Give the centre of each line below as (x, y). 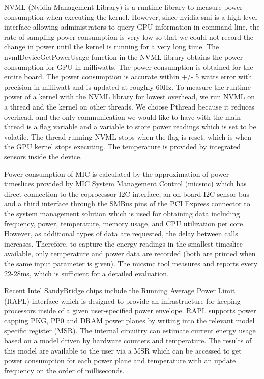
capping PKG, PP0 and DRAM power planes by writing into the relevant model (129, 320)
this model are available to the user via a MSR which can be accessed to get (123, 350)
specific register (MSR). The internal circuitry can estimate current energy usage (130, 330)
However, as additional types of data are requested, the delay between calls (121, 234)
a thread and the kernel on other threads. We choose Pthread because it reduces (129, 106)
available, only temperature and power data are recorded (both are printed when (130, 253)
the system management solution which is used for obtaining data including (122, 213)
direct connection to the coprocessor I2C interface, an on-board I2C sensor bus (127, 193)
